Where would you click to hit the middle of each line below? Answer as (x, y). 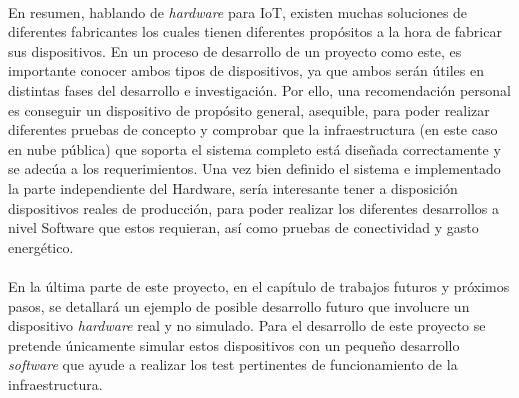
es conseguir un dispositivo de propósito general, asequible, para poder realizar (249, 109)
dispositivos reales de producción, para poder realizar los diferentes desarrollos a (253, 207)
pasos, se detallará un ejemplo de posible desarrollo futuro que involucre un (239, 305)
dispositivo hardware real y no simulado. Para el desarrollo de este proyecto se (247, 325)
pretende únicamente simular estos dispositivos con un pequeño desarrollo (234, 344)
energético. (41, 246)
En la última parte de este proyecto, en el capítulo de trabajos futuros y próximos (259, 285)
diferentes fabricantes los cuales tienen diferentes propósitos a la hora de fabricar (255, 31)
